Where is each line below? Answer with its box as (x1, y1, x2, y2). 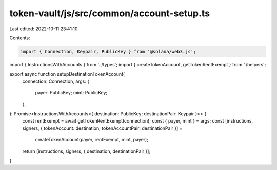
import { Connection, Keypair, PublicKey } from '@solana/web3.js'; (20, 48, 196, 54)
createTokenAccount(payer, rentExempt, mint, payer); (35, 137, 149, 143)
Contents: (9, 35, 30, 41)
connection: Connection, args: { (22, 78, 90, 84)
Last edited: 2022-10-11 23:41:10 (9, 26, 78, 32)
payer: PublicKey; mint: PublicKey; (35, 90, 108, 96)
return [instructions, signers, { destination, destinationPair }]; (22, 148, 151, 154)
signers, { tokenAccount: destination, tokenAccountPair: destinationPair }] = (22, 125, 183, 131)
